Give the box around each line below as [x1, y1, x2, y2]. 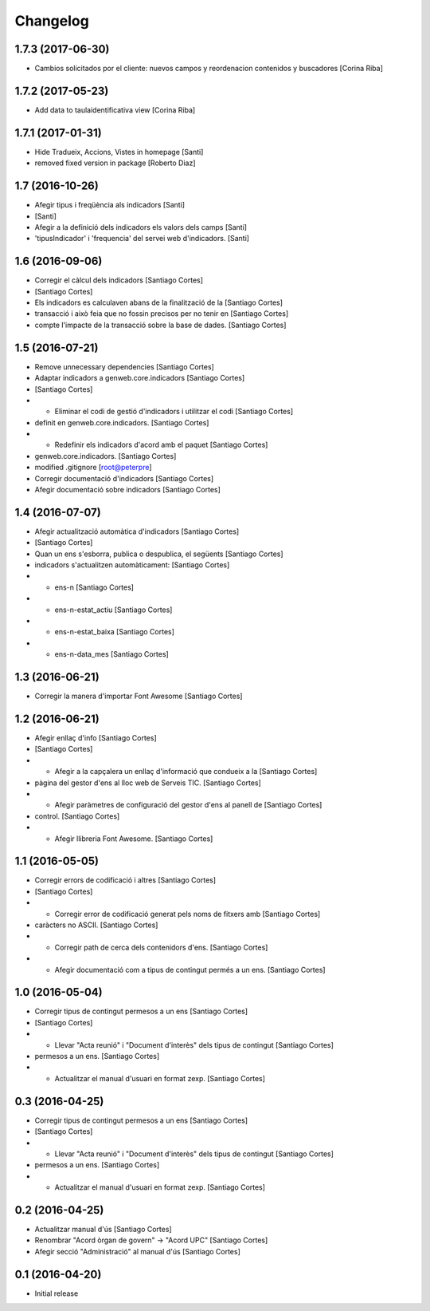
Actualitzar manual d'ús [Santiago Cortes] [34, 1224, 172, 1234]
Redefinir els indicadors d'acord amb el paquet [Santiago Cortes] [54, 440, 268, 450]
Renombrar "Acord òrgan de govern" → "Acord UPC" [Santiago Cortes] [34, 1235, 268, 1245]
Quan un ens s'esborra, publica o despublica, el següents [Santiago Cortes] [34, 549, 283, 559]
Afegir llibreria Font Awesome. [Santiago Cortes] [54, 834, 213, 843]
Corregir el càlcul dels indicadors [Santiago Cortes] [34, 275, 203, 285]
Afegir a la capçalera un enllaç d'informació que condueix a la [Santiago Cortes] [54, 767, 318, 776]
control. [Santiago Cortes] [34, 811, 120, 821]
